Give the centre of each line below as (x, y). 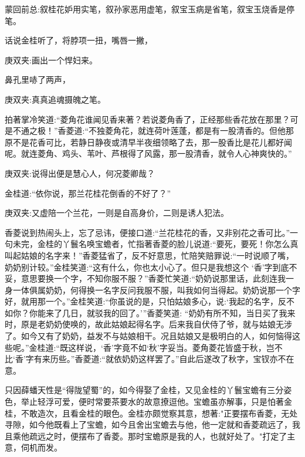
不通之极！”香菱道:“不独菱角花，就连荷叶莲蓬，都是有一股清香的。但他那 (153, 131)
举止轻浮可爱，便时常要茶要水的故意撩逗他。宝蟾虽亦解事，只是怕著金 (156, 402)
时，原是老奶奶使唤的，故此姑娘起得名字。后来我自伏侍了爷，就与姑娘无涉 (148, 324)
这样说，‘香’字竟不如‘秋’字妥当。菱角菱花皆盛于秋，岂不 (175, 347)
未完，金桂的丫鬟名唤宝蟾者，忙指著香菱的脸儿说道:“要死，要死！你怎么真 (155, 244)
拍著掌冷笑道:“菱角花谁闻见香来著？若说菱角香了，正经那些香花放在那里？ (148, 119)
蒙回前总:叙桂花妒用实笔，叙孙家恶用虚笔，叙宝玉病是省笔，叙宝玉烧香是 (145, 9)
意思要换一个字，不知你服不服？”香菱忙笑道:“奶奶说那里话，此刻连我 (153, 278)
